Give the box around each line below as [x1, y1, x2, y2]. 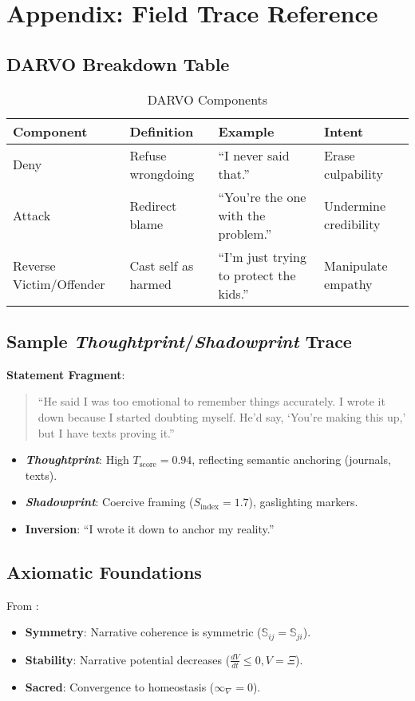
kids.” [218, 283, 249, 303]
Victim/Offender [13, 275, 105, 294]
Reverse [13, 256, 56, 275]
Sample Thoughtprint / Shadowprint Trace [6, 328, 352, 353]
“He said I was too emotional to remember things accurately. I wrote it [38, 393, 385, 410]
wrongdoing [129, 164, 195, 183]
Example [218, 121, 275, 141]
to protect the [218, 265, 296, 284]
